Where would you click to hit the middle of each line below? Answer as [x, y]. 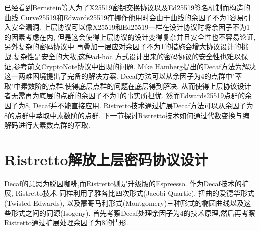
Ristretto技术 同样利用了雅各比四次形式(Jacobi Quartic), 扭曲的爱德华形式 [135, 193]
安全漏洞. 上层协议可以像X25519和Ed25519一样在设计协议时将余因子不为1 [131, 27]
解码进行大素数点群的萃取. [47, 125]
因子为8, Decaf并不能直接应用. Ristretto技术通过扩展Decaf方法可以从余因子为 [129, 105]
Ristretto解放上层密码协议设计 [106, 159]
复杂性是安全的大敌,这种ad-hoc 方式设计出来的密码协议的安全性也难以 [127, 56]
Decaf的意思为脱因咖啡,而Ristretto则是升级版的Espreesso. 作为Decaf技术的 [123, 183]
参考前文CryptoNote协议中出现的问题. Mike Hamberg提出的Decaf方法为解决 [135, 66]
